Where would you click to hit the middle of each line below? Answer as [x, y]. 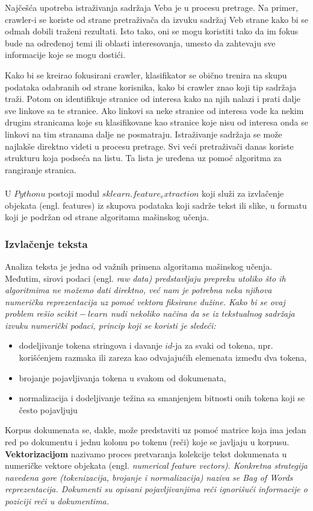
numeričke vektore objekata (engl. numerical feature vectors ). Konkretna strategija [156, 465]
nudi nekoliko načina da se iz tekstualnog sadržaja [203, 313]
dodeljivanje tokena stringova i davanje [91, 345]
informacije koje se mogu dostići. [65, 55]
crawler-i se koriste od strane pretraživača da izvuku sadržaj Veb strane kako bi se [156, 19]
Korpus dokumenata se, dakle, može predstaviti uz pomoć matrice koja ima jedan [156, 430]
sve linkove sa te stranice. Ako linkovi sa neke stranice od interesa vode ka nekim [154, 110]
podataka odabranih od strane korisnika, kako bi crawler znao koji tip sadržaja [151, 87]
